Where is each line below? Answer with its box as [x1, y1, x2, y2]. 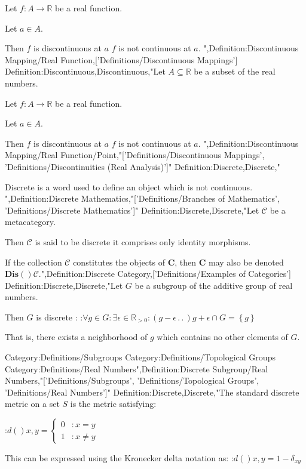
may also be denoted [209, 255, 284, 268]
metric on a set [5, 397, 60, 410]
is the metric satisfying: [70, 397, 157, 410]
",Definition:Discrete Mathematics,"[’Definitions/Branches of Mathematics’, [5, 192, 280, 205]
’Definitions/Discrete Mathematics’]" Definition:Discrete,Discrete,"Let [5, 203, 259, 216]
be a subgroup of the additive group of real [134, 279, 293, 291]
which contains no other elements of [157, 331, 288, 343]
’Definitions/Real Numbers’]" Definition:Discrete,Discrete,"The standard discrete [5, 385, 299, 398]
